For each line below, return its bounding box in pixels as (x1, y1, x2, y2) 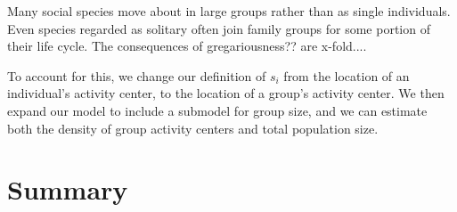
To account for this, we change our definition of (7, 66, 266, 85)
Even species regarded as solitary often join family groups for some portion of (7, 19, 430, 37)
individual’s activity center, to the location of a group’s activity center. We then (7, 84, 445, 102)
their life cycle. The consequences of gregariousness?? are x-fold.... (7, 37, 367, 55)
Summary (7, 171, 128, 208)
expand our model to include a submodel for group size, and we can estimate (7, 101, 428, 119)
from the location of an (283, 66, 410, 85)
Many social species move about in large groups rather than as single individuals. (7, 2, 451, 20)
